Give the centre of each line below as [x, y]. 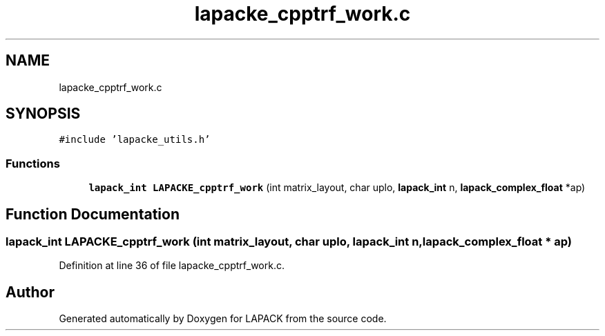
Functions [33, 163]
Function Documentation [93, 214]
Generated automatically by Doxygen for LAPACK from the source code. [223, 319]
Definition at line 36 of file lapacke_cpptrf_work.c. [172, 266]
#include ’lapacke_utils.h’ [135, 140]
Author [30, 292]
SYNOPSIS [43, 114]
